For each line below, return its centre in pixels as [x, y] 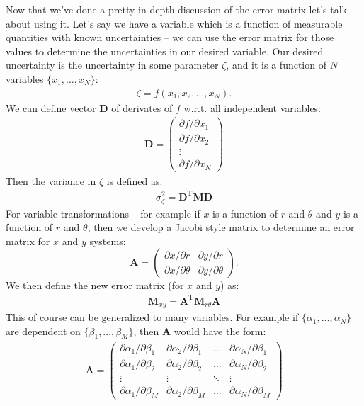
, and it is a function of [276, 65]
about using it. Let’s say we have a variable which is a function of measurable [174, 23]
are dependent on [43, 331]
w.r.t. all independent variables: [252, 107]
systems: [108, 241]
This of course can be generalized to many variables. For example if [152, 317]
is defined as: [135, 181]
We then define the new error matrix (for [95, 285]
